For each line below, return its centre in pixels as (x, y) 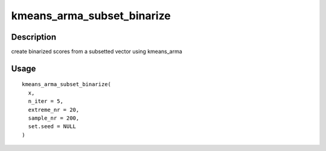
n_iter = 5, (46, 101)
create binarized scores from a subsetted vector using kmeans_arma (97, 52)
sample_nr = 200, (54, 118)
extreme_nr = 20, (54, 109)
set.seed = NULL (52, 127)
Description (34, 37)
